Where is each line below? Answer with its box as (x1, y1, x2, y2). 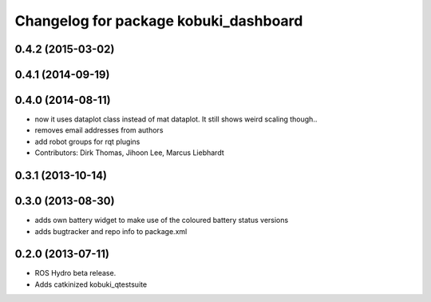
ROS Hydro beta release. (34, 268, 117, 278)
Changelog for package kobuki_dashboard (14, 12, 303, 30)
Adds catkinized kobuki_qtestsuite (34, 280, 148, 289)
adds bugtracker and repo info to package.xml (34, 226, 188, 236)
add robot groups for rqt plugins (34, 137, 140, 146)
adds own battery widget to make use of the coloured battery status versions (34, 216, 289, 225)
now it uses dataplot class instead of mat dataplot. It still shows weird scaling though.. (34, 114, 318, 124)
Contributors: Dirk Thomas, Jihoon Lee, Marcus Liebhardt (34, 148, 224, 157)
